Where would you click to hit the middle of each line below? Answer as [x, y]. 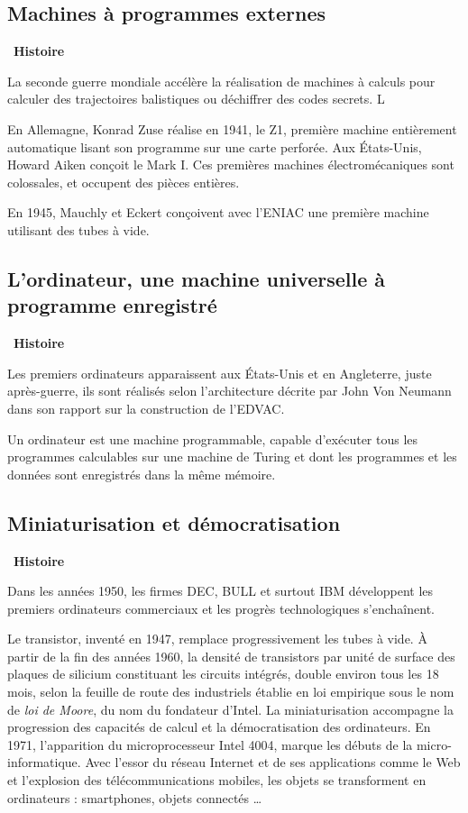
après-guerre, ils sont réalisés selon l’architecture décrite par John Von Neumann [229, 391]
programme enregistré [112, 305]
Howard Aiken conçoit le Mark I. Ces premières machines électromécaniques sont [231, 164]
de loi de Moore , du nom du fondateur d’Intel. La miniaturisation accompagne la [230, 709]
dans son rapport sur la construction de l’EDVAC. [146, 408]
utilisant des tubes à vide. [78, 229]
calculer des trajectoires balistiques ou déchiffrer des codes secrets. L [196, 99]
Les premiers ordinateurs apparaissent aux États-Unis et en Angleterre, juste [220, 373]
